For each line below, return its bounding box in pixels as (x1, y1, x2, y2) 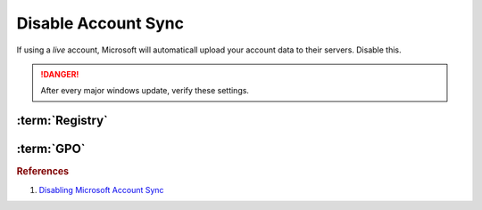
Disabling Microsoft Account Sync (38, 184, 164, 195)
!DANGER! (40, 69, 79, 79)
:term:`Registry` (16, 113, 109, 128)
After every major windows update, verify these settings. (40, 85, 250, 96)
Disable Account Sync (16, 13, 185, 33)
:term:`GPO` (16, 141, 86, 157)
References (16, 166, 70, 178)
